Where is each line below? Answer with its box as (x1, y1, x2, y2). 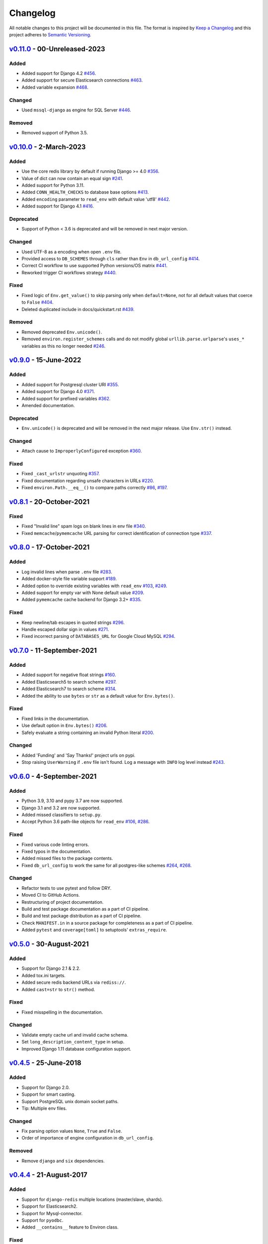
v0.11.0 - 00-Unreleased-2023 (9, 45, 105, 53)
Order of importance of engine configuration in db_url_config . (21, 1135, 154, 1141)
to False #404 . (21, 299, 54, 306)
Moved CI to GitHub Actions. (21, 892, 80, 898)
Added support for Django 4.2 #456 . (21, 70, 96, 77)
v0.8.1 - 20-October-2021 (9, 498, 90, 506)
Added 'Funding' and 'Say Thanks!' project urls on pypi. (21, 752, 136, 758)
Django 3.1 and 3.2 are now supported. (21, 805, 101, 811)
